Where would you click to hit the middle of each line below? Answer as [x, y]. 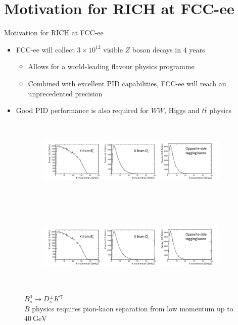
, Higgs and [182, 110]
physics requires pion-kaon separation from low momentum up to [133, 308]
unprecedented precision [65, 93]
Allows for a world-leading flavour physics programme [111, 66]
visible [113, 49]
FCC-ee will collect [45, 49]
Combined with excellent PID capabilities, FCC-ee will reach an [127, 83]
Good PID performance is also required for [82, 110]
